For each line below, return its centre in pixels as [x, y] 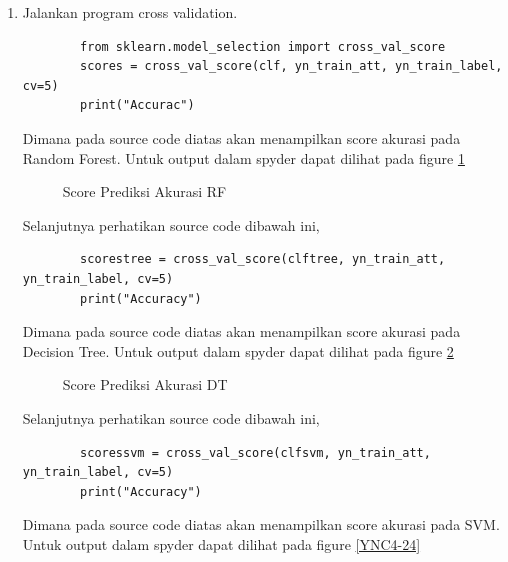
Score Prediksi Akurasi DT [145, 384]
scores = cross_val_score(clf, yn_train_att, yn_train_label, [291, 66]
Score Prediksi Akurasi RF [144, 191]
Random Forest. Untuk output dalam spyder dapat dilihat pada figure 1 [243, 157]
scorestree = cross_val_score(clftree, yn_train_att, [263, 259]
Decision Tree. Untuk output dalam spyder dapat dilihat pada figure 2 [238, 350]
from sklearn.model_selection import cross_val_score [263, 46]
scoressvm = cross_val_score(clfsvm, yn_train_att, [255, 452]
